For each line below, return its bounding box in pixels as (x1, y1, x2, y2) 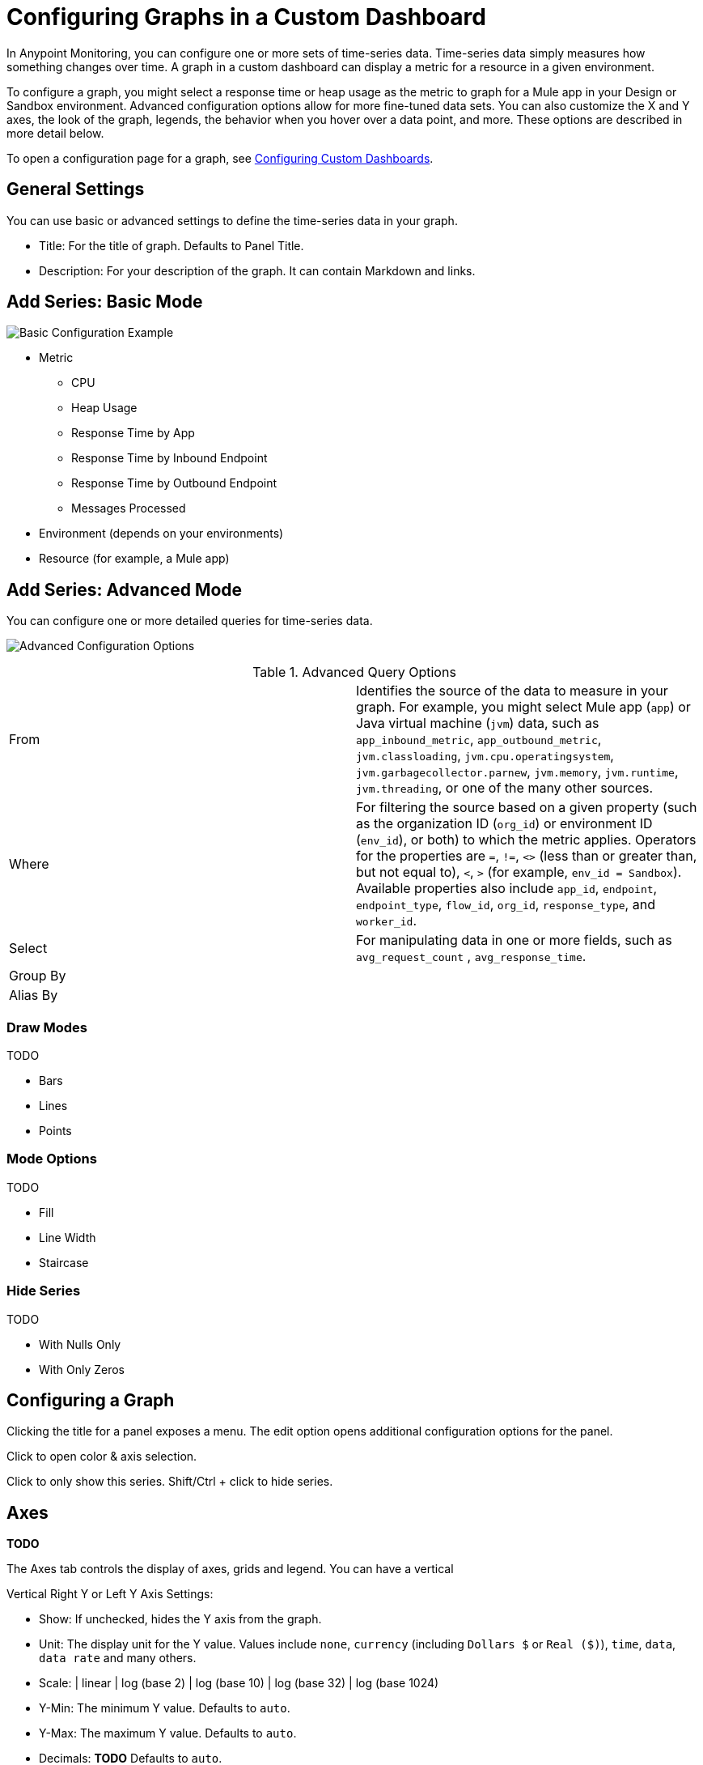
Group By (9, 968, 66, 985)
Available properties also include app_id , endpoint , (356, 880, 658, 897)
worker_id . (356, 912, 417, 929)
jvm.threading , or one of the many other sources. (356, 780, 654, 797)
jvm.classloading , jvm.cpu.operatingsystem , (356, 747, 614, 764)
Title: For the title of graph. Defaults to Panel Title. (39, 238, 304, 253)
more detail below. (6, 125, 104, 140)
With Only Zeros (39, 1362, 125, 1376)
